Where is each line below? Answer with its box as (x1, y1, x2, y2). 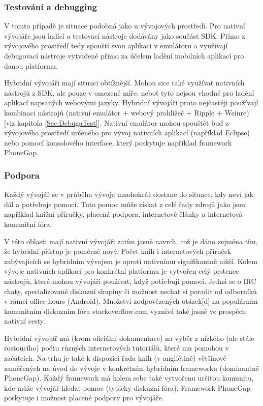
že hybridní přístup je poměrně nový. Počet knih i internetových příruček (4, 246, 232, 256)
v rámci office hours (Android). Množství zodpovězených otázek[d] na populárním (4, 296, 258, 306)
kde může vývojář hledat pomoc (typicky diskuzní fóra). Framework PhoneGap (4, 382, 250, 393)
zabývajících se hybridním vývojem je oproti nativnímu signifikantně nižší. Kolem (4, 255, 257, 266)
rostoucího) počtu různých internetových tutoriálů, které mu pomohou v (4, 342, 229, 353)
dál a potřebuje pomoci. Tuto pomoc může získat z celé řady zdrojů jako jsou (4, 198, 245, 209)
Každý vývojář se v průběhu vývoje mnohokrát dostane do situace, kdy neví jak (4, 189, 254, 199)
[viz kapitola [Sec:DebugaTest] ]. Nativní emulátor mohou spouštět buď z (4, 117, 229, 128)
